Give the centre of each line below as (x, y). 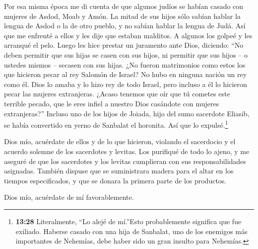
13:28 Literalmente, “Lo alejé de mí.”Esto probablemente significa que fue (129, 221)
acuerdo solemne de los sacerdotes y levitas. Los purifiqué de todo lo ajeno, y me (127, 151)
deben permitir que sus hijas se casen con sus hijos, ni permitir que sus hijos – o (126, 54)
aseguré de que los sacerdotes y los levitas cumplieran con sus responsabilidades (125, 161)
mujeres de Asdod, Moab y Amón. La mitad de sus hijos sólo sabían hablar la (122, 16)
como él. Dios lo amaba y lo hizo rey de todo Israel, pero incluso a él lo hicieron (126, 84)
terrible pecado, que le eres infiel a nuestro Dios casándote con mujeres (112, 103)
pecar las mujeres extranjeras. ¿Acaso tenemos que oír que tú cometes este (117, 94)
